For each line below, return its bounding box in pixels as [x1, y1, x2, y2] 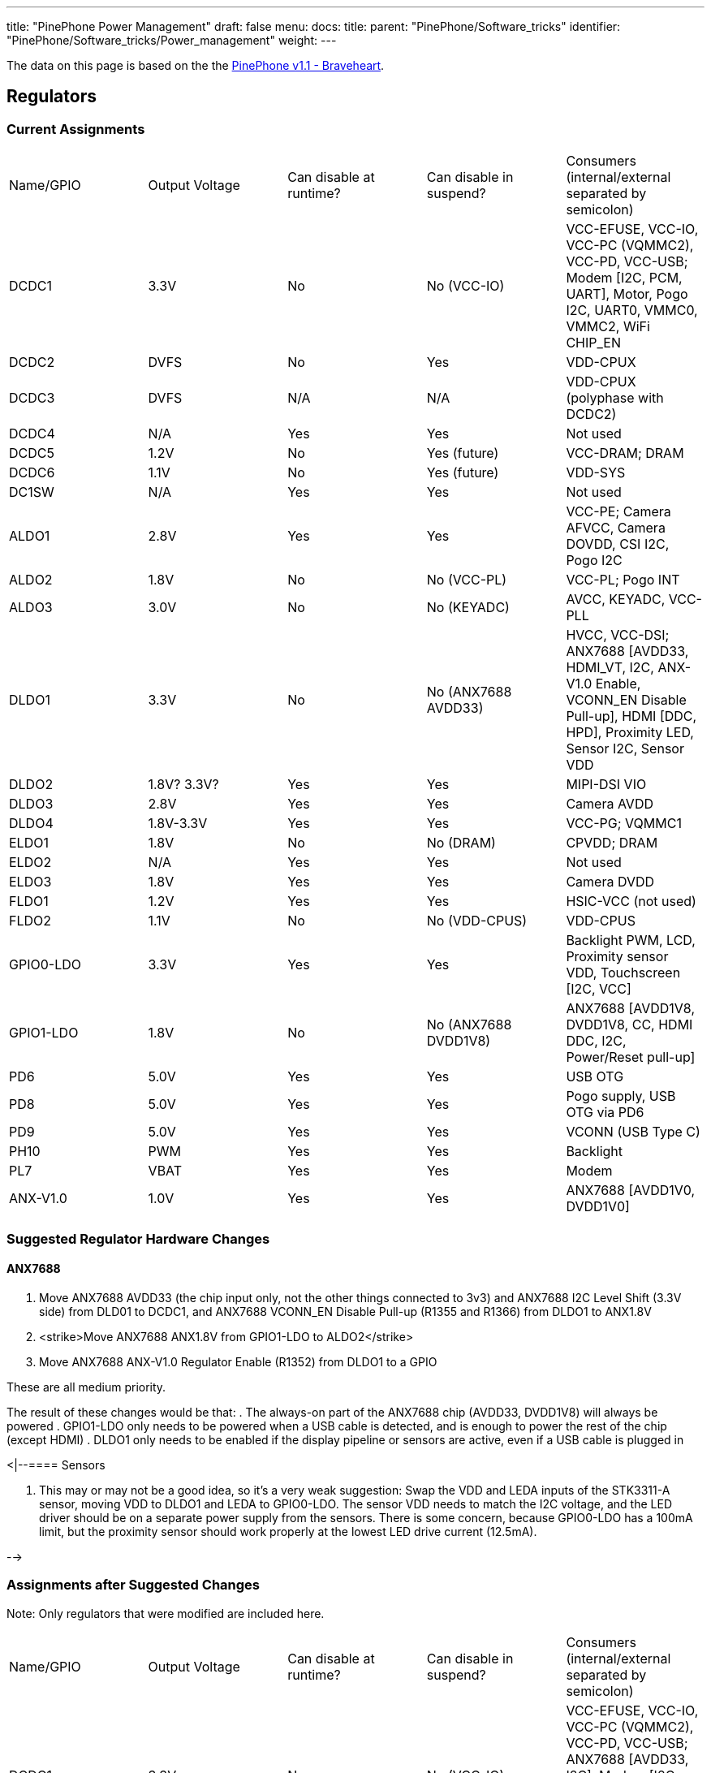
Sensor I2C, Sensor [566, 740, 684, 757]
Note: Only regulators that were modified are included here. [6, 1606, 325, 1620]
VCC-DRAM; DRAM [566, 445, 684, 462]
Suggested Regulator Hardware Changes [6, 1230, 270, 1247]
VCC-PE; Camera [566, 503, 671, 520]
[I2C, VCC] [566, 981, 631, 998]
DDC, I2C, [566, 1033, 627, 1050]
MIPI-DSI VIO [566, 776, 647, 793]
